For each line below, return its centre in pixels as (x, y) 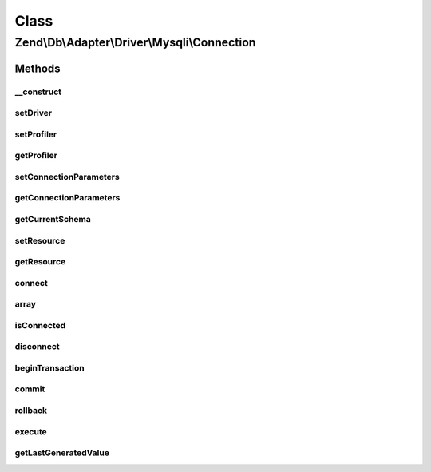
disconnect (37, 347)
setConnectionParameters (67, 177)
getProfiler (36, 156)
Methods (38, 68)
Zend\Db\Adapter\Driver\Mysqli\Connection (135, 42)
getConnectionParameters (67, 198)
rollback (31, 411)
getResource (40, 262)
